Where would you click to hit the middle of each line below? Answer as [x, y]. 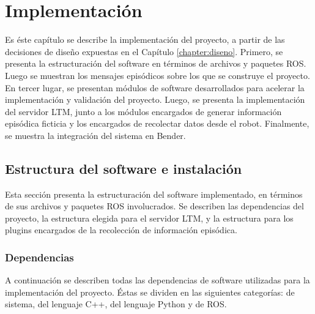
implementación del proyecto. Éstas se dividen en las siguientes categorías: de [150, 292]
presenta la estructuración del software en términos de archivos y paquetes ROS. [156, 63]
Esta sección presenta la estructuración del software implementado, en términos [154, 194]
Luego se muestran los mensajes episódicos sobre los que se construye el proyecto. [157, 75]
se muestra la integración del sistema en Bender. [95, 135]
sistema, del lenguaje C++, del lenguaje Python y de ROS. [116, 304]
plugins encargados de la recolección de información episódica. [121, 230]
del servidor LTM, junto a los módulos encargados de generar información [143, 111]
